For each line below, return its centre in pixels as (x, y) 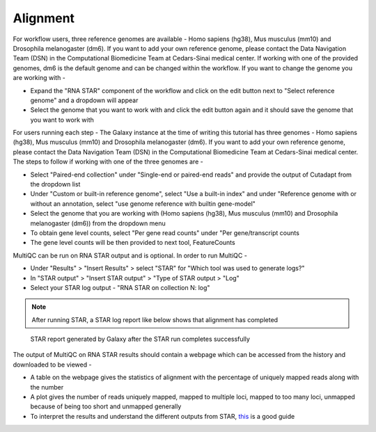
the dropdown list (55, 184)
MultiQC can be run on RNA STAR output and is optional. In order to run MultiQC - (130, 255)
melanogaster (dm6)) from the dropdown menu (98, 223)
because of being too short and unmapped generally (106, 406)
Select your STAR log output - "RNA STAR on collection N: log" (120, 287)
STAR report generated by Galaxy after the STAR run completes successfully (140, 339)
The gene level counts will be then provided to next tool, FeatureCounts (133, 243)
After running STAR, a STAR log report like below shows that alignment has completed (155, 319)
